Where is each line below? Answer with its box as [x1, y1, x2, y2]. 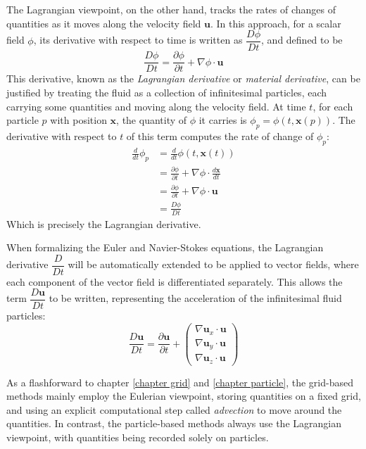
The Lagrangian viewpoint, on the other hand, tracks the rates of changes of [6, 2, 336, 16]
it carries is [198, 113, 247, 127]
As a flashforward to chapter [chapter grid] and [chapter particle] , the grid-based [6, 374, 353, 389]
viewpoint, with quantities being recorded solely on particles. [6, 429, 269, 444]
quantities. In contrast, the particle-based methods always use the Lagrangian [6, 416, 341, 431]
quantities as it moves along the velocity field [6, 15, 201, 30]
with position [50, 113, 107, 127]
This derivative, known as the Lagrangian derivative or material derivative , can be [6, 71, 360, 86]
